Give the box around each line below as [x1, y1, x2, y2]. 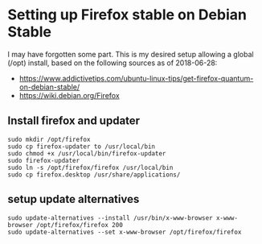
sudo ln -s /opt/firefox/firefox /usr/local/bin [7, 163, 174, 172]
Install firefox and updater [7, 114, 141, 128]
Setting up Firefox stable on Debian [7, 6, 247, 24]
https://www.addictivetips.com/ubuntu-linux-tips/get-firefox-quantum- [18, 73, 254, 83]
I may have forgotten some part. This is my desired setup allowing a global [7, 49, 254, 59]
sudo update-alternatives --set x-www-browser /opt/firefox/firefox [7, 228, 242, 236]
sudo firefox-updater [7, 156, 80, 164]
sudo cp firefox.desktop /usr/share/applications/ [7, 171, 181, 179]
